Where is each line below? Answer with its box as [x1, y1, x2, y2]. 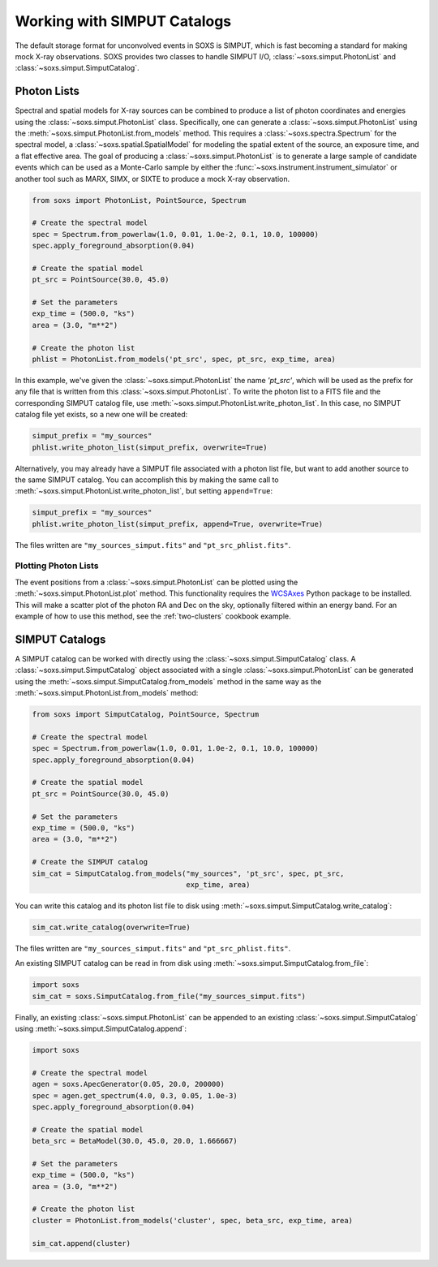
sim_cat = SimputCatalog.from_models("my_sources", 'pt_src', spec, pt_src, [32, 868, 345, 878]
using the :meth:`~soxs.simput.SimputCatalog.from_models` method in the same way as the [15, 676, 322, 686]
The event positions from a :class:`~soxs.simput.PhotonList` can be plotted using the [15, 577, 298, 587]
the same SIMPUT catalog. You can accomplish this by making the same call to [15, 475, 279, 485]
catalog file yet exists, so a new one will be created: [15, 410, 188, 420]
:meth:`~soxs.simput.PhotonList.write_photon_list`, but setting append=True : [15, 486, 273, 496]
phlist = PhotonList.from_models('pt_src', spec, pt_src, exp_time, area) [32, 355, 337, 364]
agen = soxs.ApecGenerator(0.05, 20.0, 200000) [32, 1080, 225, 1089]
